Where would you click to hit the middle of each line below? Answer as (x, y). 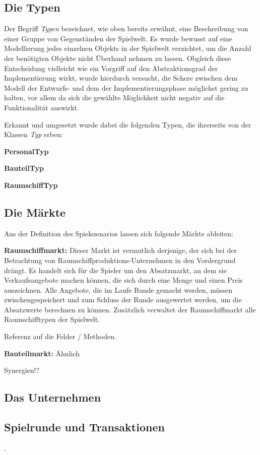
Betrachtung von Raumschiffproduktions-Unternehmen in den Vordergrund (120, 260)
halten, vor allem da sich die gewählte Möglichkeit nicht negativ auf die (114, 97)
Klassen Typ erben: (34, 134)
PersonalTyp (26, 151)
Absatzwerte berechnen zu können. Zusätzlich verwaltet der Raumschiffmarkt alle (130, 309)
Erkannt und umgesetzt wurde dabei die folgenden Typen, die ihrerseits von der (128, 124)
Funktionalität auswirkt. (42, 107)
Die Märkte (35, 212)
